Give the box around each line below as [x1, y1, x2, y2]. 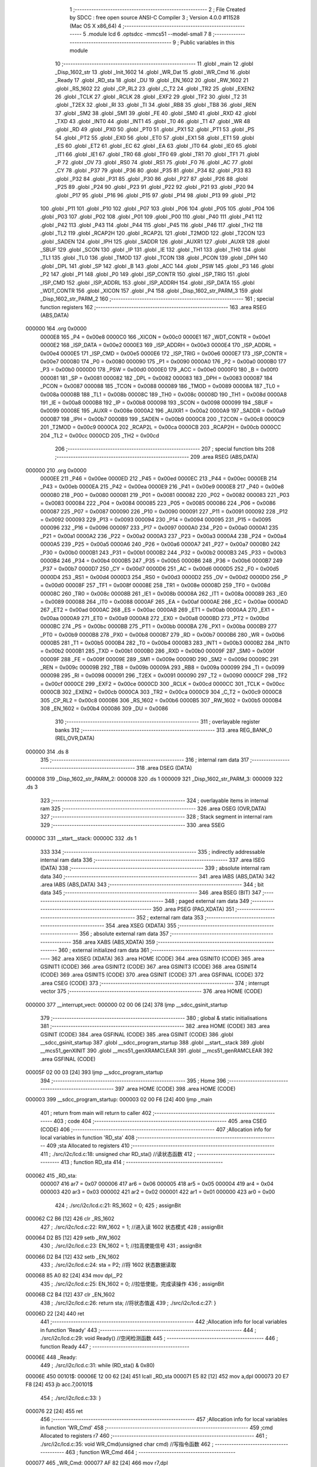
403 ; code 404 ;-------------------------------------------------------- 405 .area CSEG [53, 1118, 267, 1125]
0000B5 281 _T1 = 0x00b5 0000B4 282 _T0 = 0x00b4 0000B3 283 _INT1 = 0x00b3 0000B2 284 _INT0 [40, 639, 290, 646]
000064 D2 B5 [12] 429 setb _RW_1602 [25, 1234, 121, 1241]
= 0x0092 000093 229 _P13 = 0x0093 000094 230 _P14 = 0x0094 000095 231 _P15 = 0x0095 [40, 516, 272, 523]
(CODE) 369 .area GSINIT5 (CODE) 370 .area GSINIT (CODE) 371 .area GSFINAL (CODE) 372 [40, 971, 264, 978]
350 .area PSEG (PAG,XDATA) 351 [153, 905, 234, 912]
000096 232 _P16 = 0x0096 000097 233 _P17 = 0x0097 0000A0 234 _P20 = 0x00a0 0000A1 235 [40, 524, 279, 531]
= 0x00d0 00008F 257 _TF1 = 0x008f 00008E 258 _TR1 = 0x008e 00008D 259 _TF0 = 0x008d [40, 582, 271, 589]
